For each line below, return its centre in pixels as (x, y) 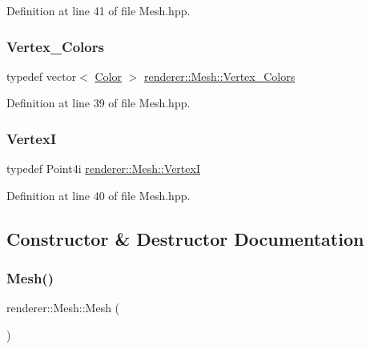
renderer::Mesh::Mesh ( (63, 308)
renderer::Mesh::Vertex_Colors (219, 76)
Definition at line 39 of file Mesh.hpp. (99, 103)
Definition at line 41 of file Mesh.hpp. (99, 10)
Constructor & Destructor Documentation (185, 238)
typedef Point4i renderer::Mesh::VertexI (103, 168)
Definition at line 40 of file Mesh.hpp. (99, 195)
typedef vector (42, 76)
